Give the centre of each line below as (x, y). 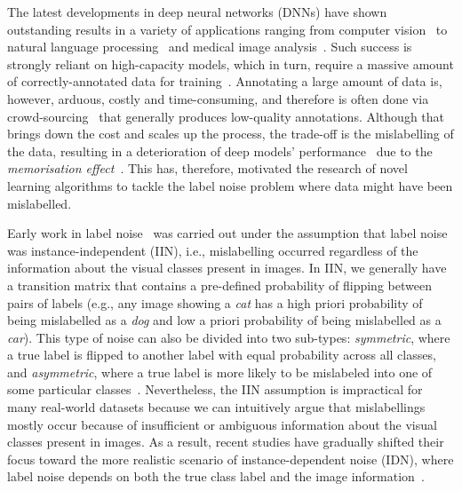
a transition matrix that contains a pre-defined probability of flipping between (219, 285)
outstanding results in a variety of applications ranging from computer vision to (227, 29)
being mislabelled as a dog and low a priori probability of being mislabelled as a (224, 320)
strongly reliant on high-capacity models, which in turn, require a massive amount (231, 63)
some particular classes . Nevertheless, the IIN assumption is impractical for (215, 389)
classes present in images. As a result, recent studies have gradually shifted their (226, 442)
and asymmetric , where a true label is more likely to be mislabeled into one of (220, 372)
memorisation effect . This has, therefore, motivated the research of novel (207, 168)
